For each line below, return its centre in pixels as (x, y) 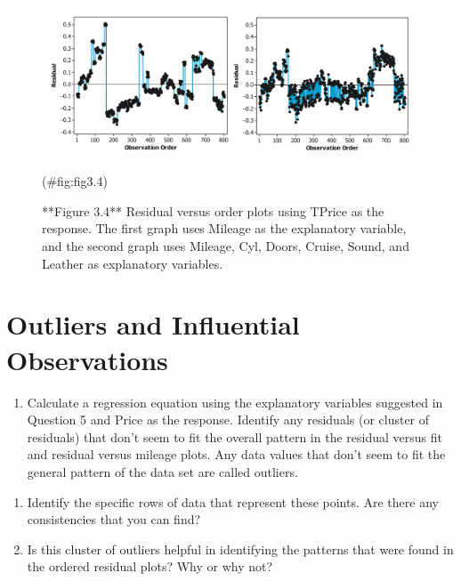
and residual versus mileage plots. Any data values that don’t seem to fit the (236, 454)
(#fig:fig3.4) (75, 181)
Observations (87, 359)
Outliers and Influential (153, 324)
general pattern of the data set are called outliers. (162, 471)
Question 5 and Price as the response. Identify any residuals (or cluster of (228, 420)
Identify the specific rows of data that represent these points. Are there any (233, 501)
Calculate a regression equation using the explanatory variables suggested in (235, 402)
